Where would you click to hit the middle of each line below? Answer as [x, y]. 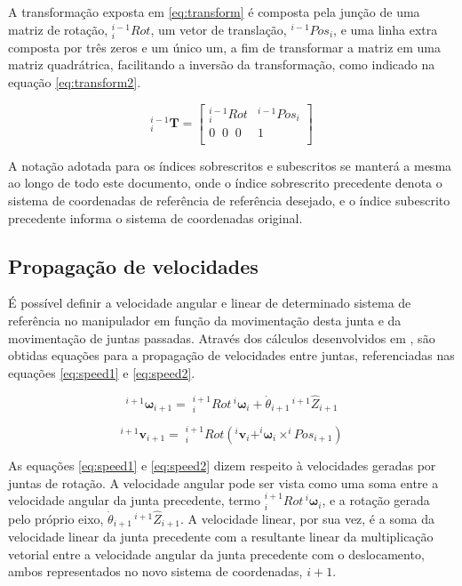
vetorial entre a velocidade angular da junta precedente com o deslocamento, [216, 554]
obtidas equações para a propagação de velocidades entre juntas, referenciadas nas [231, 355]
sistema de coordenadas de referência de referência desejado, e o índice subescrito [229, 201]
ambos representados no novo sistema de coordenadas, [155, 571]
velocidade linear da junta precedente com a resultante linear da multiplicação [221, 537]
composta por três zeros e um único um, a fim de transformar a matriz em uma [225, 47]
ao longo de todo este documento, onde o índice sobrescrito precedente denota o [225, 183]
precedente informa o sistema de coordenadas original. [155, 217]
